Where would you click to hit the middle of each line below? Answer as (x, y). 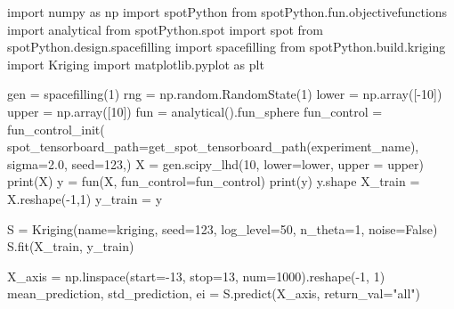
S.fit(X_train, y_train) (71, 246)
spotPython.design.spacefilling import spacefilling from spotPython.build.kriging (227, 47)
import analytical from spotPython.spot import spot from (165, 29)
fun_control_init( (56, 129)
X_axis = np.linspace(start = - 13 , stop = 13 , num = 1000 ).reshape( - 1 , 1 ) (196, 276)
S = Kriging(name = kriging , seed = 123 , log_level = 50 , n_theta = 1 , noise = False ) (223, 228)
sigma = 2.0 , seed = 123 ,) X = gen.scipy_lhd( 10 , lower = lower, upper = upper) (216, 163)
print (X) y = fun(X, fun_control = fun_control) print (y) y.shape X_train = (214, 181)
